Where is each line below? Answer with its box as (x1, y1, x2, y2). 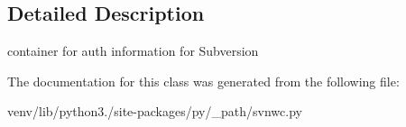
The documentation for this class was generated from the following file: (7, 71, 400, 90)
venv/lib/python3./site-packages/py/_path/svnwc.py (7, 102, 302, 121)
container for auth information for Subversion (7, 41, 259, 60)
